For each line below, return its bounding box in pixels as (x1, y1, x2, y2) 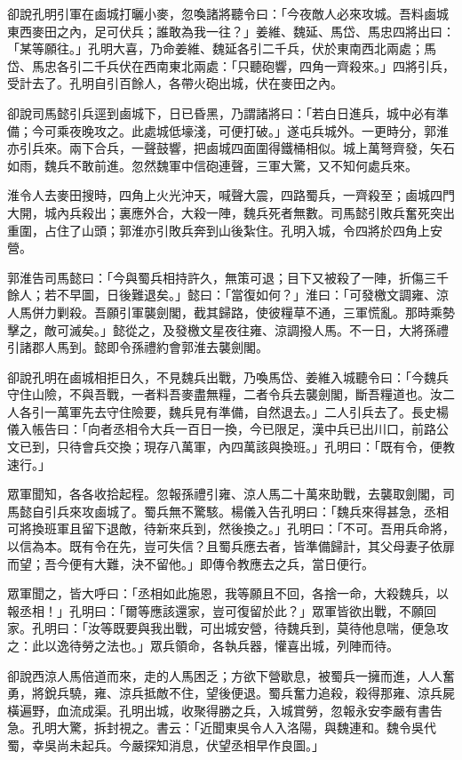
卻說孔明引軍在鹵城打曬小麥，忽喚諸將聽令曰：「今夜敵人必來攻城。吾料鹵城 (7, 4, 449, 22)
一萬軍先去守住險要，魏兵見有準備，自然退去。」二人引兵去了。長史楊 (44, 402, 449, 420)
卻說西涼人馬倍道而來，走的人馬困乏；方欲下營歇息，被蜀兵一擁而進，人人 (7, 666, 442, 684)
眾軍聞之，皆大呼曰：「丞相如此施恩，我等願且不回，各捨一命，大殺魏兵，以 (7, 584, 449, 603)
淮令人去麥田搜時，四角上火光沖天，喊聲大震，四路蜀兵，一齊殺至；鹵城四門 (7, 186, 455, 204)
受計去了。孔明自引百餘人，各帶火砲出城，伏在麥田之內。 (7, 74, 343, 92)
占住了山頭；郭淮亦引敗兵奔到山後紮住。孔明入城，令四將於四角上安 (44, 220, 442, 239)
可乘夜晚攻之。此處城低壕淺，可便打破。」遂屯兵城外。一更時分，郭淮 (44, 121, 449, 140)
